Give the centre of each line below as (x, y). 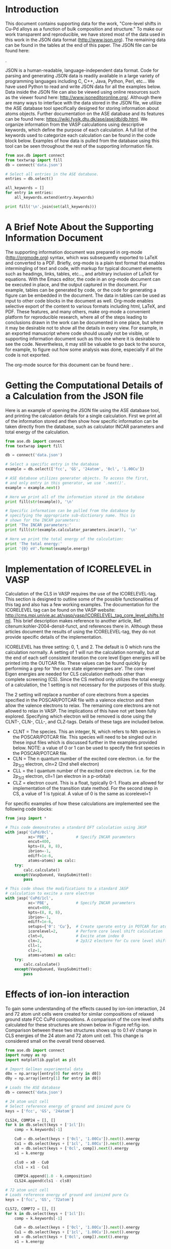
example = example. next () (33, 487)
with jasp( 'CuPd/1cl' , (29, 898)
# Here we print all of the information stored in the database (75, 497)
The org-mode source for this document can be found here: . (69, 365)
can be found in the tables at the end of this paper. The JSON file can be (81, 45)
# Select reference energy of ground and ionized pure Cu (68, 1106)
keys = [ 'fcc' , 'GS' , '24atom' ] (39, 1111)
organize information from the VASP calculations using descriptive (75, 124)
